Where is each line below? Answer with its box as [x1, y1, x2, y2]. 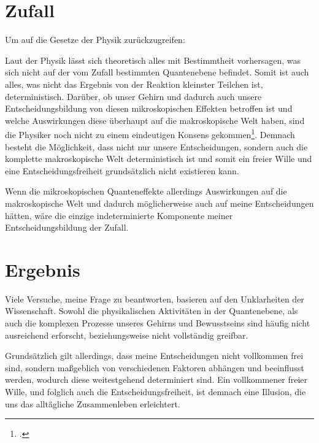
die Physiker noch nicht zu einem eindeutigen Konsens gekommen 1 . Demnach [5, 126, 295, 141]
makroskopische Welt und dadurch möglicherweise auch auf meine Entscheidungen [5, 196, 314, 209]
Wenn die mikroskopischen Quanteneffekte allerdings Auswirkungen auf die [5, 185, 287, 198]
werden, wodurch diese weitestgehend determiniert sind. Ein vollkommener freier [5, 373, 308, 386]
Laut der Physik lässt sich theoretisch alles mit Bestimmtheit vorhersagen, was [5, 53, 301, 66]
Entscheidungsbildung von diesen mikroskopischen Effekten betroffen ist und [5, 102, 293, 115]
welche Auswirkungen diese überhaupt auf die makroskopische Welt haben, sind [5, 114, 305, 126]
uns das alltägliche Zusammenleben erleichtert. [5, 397, 180, 410]
